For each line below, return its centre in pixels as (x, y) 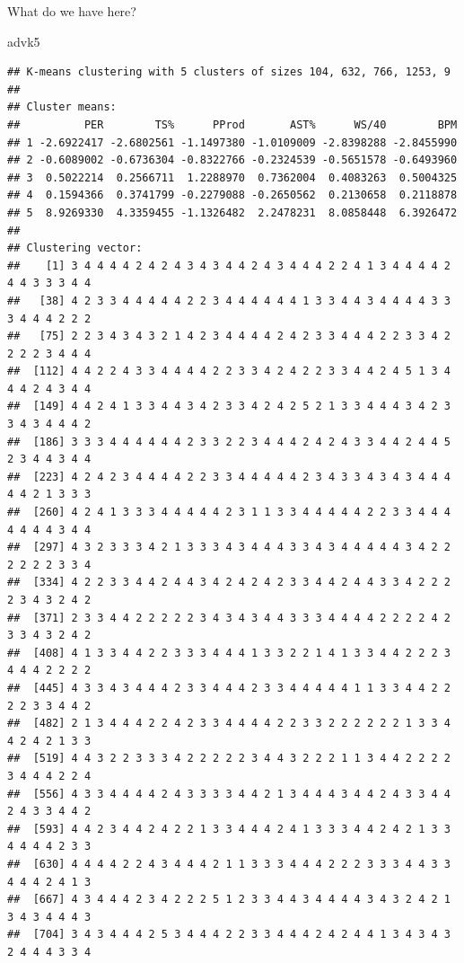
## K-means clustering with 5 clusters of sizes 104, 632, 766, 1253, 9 (229, 72)
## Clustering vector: (75, 248)
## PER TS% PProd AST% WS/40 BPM (232, 124)
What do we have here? (72, 11)
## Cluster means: (62, 107)
